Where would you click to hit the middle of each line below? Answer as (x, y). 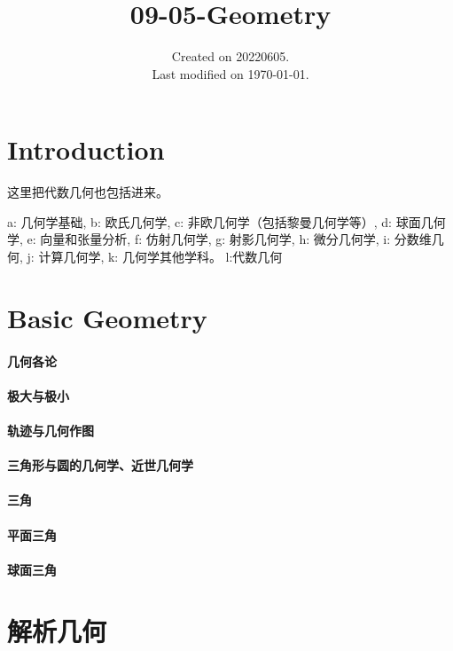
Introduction (86, 149)
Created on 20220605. (230, 56)
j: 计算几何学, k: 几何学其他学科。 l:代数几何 (155, 257)
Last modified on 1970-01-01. (230, 73)
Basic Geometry (107, 317)
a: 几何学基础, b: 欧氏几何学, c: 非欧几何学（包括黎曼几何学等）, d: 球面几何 (226, 221)
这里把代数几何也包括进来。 (88, 192)
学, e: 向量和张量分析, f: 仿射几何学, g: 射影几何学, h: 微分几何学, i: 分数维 (219, 239)
